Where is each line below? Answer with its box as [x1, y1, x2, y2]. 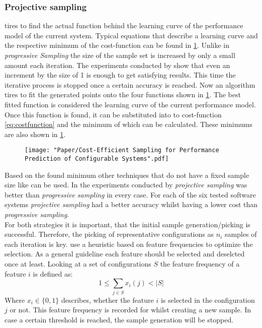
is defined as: [33, 268, 73, 279]
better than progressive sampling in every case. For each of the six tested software [5, 189, 256, 200]
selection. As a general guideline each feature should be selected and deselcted [5, 248, 245, 259]
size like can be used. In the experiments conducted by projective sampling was [5, 179, 247, 190]
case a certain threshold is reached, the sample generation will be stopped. [5, 314, 234, 324]
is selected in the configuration [160, 294, 255, 305]
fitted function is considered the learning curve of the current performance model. [5, 99, 256, 109]
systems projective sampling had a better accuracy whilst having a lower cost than [5, 199, 258, 210]
